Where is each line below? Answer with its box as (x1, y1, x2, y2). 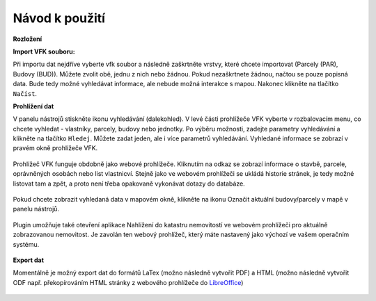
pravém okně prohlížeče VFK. (13, 144, 98, 152)
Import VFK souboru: (13, 47, 76, 56)
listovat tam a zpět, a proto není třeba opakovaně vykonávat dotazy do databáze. (13, 179, 245, 188)
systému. (13, 240, 40, 248)
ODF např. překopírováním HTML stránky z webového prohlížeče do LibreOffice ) (13, 278, 244, 286)
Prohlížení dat (13, 101, 54, 111)
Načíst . (13, 89, 38, 97)
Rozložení (13, 35, 42, 43)
